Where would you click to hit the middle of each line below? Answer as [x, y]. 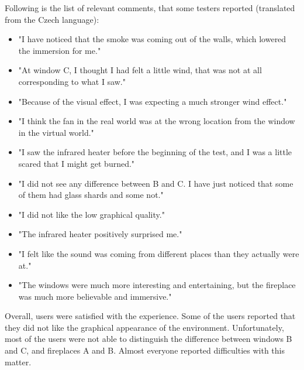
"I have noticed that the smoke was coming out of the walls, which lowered [152, 39]
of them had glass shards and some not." [91, 195]
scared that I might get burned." [77, 163]
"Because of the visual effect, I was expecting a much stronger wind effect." [153, 101]
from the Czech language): [52, 19]
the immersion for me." [60, 50]
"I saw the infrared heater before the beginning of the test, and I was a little [155, 152]
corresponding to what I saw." [72, 81]
